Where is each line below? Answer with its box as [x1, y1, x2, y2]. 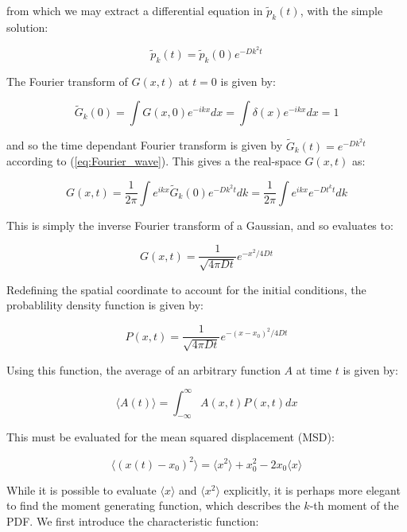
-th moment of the [309, 497, 399, 514]
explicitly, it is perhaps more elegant [223, 481, 401, 498]
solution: [6, 18, 48, 35]
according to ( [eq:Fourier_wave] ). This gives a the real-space [6, 153, 301, 169]
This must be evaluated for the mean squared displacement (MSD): [6, 429, 335, 445]
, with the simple [300, 2, 383, 18]
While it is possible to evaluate [6, 481, 157, 498]
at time [296, 361, 332, 378]
